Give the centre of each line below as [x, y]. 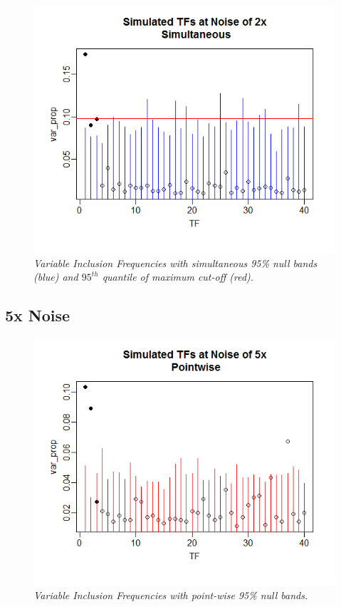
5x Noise [38, 315]
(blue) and [56, 277]
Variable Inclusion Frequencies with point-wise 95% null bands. [171, 595]
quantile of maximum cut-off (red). [178, 277]
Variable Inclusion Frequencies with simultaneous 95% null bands [175, 263]
